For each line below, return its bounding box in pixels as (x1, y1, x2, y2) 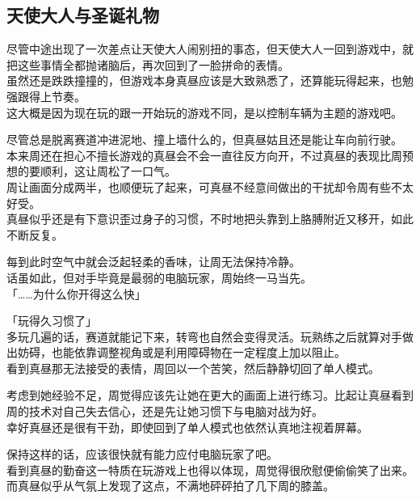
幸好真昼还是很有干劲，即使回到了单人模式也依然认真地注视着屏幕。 (6, 418, 368, 435)
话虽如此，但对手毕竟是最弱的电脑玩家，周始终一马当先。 (6, 269, 312, 285)
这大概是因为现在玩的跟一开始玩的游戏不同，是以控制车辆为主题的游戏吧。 (6, 104, 402, 121)
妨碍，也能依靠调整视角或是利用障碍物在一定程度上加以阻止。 (17, 344, 346, 361)
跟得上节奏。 (17, 87, 86, 104)
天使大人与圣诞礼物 (6, 2, 159, 27)
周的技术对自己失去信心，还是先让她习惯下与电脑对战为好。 (6, 403, 323, 420)
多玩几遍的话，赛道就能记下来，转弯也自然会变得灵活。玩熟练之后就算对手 (6, 328, 402, 345)
